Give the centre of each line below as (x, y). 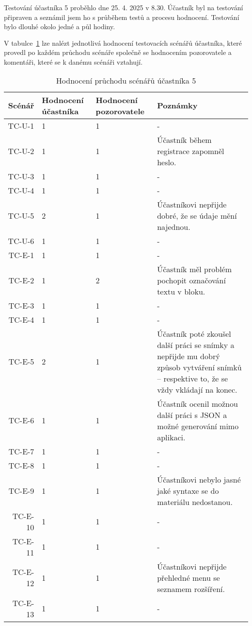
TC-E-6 (21, 420)
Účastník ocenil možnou (197, 403)
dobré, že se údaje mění (197, 215)
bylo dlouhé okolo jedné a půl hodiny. (60, 26)
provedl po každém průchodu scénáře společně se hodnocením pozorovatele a (118, 52)
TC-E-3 (21, 305)
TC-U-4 (21, 190)
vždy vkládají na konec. (197, 389)
